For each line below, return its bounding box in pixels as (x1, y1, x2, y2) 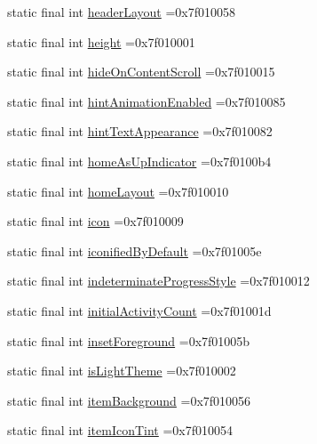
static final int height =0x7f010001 (7, 32, 195, 51)
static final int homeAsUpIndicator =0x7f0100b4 (7, 151, 272, 170)
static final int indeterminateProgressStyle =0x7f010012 (7, 271, 310, 290)
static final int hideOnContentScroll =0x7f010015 (7, 62, 275, 81)
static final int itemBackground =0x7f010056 (7, 391, 251, 409)
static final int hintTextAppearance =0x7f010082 (7, 122, 273, 141)
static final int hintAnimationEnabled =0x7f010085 (7, 92, 286, 110)
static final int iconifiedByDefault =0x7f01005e (7, 241, 262, 260)
